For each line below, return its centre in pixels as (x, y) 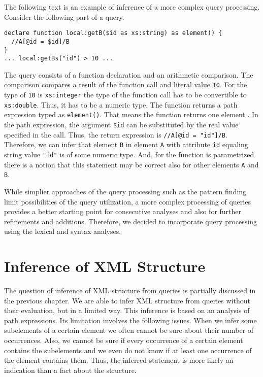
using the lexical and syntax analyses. (63, 231)
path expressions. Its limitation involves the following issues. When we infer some (130, 320)
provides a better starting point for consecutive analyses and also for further (123, 211)
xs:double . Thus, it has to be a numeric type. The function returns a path (121, 104)
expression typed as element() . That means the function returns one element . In (131, 114)
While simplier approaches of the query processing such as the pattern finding (125, 191)
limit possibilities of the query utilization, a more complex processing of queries (127, 201)
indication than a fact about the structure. (70, 370)
